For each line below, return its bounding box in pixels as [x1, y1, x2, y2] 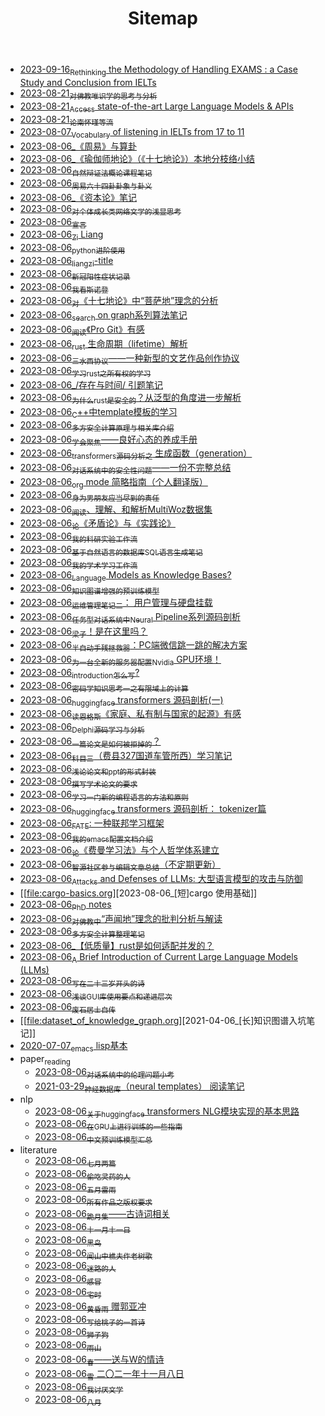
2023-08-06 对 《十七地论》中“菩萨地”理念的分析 [19, 295, 219, 309]
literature [19, 1143, 58, 1156]
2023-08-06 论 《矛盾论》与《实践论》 [19, 517, 176, 532]
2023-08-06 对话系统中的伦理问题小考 [34, 1065, 175, 1080]
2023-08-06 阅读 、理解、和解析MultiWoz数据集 [19, 503, 213, 517]
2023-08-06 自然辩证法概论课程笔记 [19, 164, 153, 178]
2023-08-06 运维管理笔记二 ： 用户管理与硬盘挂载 [19, 597, 213, 611]
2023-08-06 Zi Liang [19, 228, 104, 243]
